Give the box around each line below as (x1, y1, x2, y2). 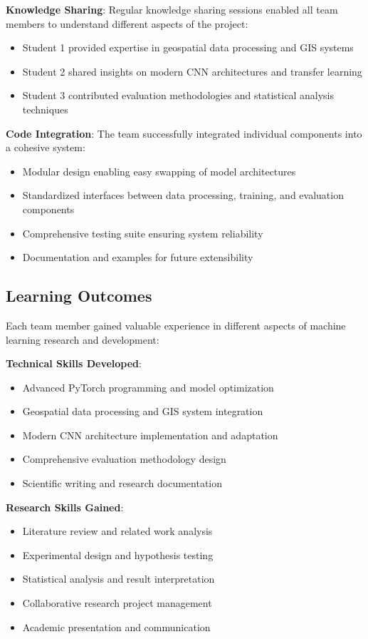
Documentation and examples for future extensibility (22, 250, 253, 265)
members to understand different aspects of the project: (6, 16, 248, 31)
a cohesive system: (6, 140, 85, 155)
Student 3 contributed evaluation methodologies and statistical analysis (22, 88, 334, 103)
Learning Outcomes (6, 285, 152, 307)
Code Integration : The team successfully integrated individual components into (6, 126, 362, 140)
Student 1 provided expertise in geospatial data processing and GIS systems (22, 40, 354, 55)
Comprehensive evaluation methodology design (22, 451, 226, 466)
